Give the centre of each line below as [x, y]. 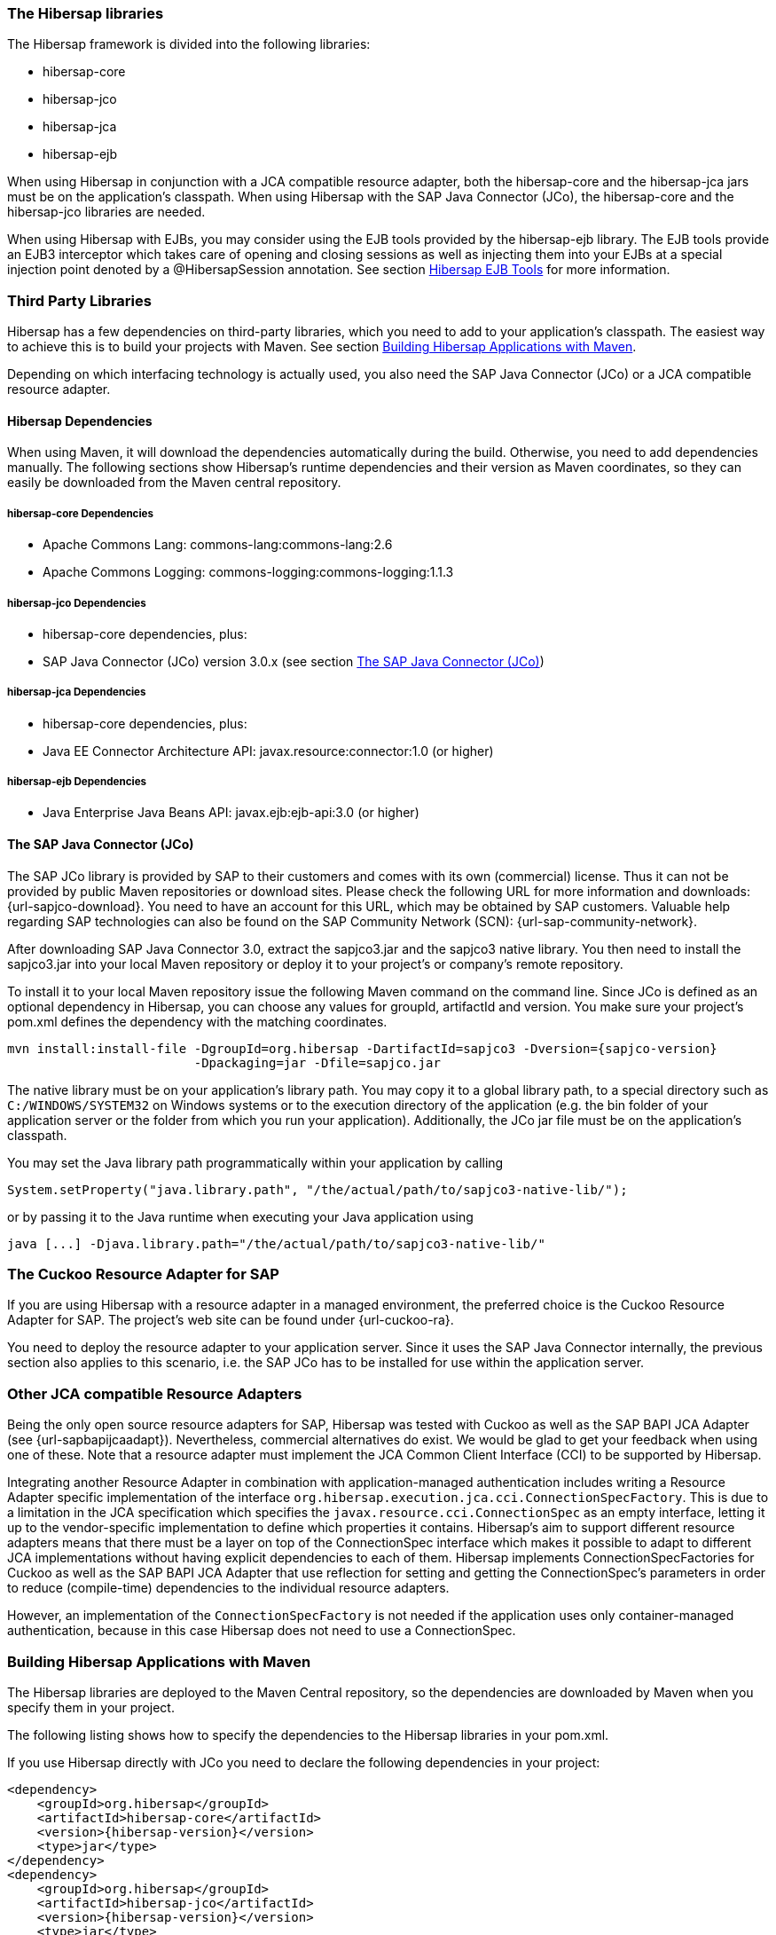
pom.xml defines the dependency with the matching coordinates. [197, 1021]
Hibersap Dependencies [80, 421]
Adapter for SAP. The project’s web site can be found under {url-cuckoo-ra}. [231, 1320]
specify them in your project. [91, 1707]
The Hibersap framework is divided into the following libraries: [189, 44]
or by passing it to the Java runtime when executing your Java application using [240, 1216]
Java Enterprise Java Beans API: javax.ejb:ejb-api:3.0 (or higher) [231, 813]
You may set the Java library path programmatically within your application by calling [255, 1162]
